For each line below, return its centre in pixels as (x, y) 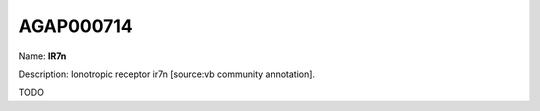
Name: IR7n (42, 56)
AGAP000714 (76, 26)
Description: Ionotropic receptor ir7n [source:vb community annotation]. (166, 74)
